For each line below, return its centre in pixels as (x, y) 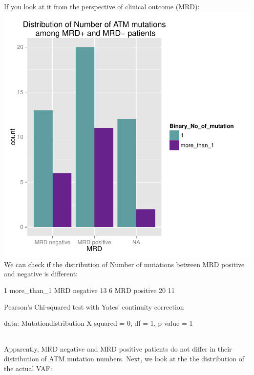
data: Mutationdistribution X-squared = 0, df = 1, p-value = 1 (98, 323)
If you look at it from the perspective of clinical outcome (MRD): (102, 6)
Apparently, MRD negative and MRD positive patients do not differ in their (118, 349)
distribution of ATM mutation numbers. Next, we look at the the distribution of (124, 358)
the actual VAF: (28, 368)
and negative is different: (41, 274)
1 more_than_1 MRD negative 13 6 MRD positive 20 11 (89, 290)
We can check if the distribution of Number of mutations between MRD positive (124, 264)
